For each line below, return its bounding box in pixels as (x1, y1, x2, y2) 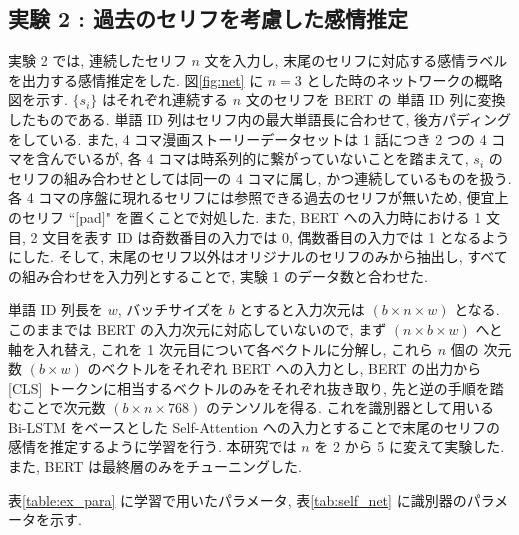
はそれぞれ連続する (101, 89, 228, 110)
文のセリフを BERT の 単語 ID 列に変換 (245, 89, 506, 110)
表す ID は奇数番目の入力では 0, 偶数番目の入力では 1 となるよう (84, 226, 510, 247)
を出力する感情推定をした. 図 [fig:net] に (8, 69, 264, 90)
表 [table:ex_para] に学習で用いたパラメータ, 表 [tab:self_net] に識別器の (8, 489, 467, 510)
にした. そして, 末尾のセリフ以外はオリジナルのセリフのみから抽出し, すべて (8, 246, 508, 267)
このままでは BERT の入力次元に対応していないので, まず (8, 318, 387, 339)
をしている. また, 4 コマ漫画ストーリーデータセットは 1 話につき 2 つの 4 (8, 128, 487, 149)
